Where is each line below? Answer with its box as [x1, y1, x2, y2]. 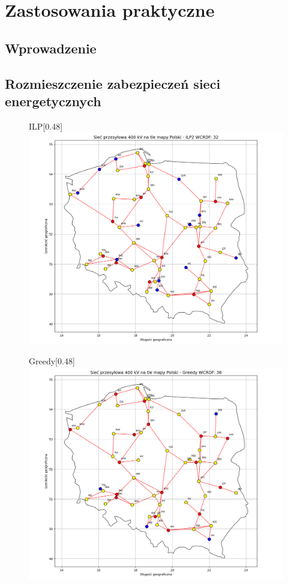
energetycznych [5, 91, 101, 110]
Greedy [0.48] [29, 355, 75, 367]
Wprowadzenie [5, 38, 97, 57]
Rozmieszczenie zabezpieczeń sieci [5, 74, 221, 92]
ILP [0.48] [29, 119, 63, 132]
